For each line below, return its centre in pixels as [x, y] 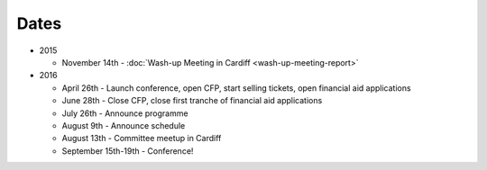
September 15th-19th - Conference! [128, 151]
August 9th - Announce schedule [124, 125]
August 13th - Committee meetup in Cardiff [142, 139]
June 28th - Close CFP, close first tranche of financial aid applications [192, 101]
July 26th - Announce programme [125, 113]
